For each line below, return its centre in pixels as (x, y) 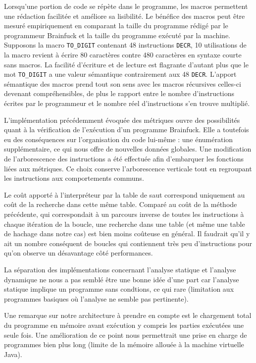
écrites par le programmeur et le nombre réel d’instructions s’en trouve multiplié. (127, 103)
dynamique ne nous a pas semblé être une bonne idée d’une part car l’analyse (122, 279)
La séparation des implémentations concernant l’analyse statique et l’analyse (120, 269)
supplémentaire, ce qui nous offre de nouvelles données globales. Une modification (128, 149)
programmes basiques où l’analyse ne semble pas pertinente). (96, 298)
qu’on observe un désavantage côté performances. (78, 253)
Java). (13, 354)
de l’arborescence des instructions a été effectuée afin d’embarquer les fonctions (124, 159)
